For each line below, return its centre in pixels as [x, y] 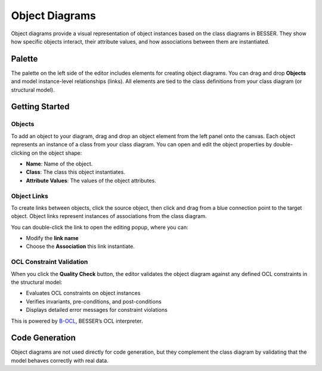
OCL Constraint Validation [49, 262]
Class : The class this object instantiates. [75, 172]
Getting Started [40, 107]
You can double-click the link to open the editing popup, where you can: [100, 227]
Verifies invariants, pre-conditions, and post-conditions [94, 301]
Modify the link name [52, 238]
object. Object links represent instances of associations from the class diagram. [109, 216]
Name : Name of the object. [59, 164]
